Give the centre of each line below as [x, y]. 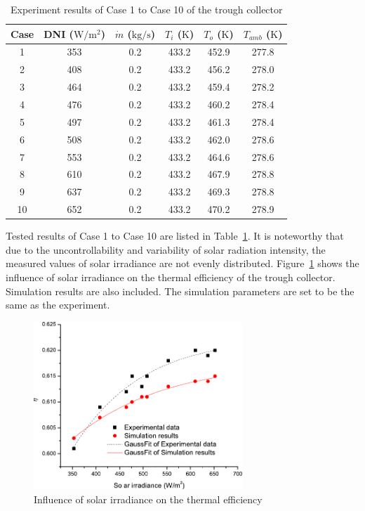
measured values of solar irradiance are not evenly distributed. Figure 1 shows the [182, 263]
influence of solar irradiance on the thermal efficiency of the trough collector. [171, 277]
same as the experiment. [58, 305]
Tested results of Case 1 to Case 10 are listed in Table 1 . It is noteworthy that [175, 236]
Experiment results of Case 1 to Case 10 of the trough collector [146, 9]
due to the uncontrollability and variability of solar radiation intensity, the [166, 249]
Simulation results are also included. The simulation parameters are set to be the [180, 291]
